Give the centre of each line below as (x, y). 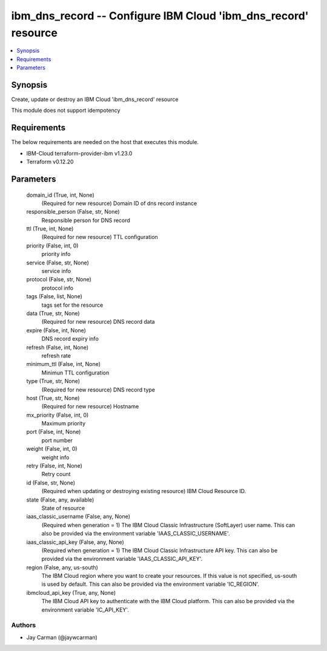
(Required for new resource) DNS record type (98, 390)
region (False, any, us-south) (62, 567)
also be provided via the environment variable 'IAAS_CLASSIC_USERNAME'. (136, 534)
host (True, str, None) (53, 398)
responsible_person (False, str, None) (73, 212)
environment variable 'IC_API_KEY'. (85, 610)
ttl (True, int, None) (50, 229)
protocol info (58, 288)
